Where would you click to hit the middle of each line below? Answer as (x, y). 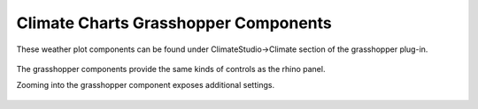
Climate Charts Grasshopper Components (174, 23)
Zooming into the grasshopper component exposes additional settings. (145, 85)
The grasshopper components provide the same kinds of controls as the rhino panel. (171, 69)
